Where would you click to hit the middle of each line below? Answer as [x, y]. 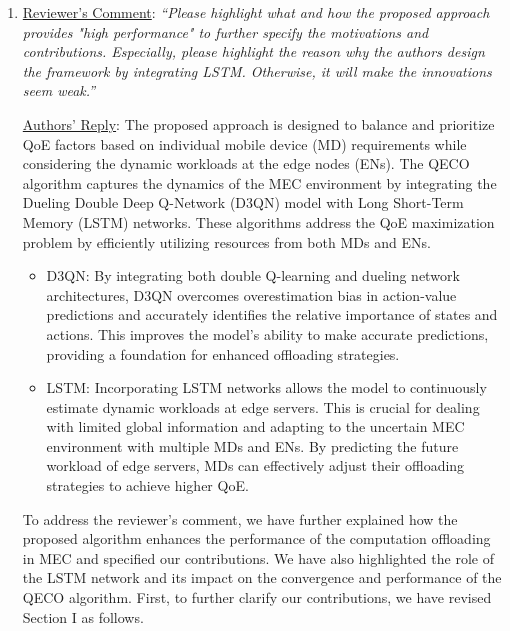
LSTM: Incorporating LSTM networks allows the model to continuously [266, 387]
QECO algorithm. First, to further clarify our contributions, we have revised [257, 597]
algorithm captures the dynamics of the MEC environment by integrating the [259, 182]
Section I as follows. [83, 616]
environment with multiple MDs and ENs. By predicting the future [252, 445]
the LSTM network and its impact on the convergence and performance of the [262, 577]
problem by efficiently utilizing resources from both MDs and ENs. [226, 241]
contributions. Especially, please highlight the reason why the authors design [253, 51]
